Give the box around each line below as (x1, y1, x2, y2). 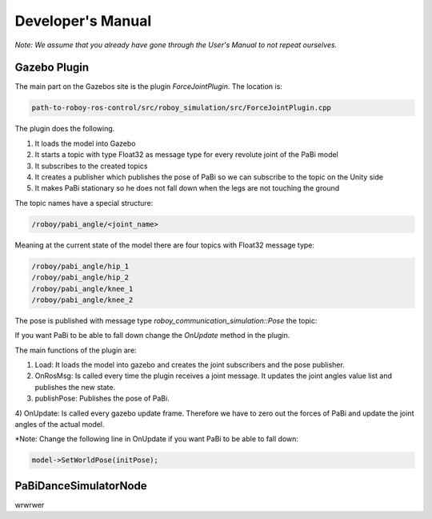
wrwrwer (14, 500, 45, 509)
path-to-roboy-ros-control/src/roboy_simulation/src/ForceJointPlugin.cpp (31, 103, 332, 112)
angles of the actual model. (14, 420, 105, 428)
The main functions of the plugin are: (14, 345, 137, 355)
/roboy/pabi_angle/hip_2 (31, 273, 130, 282)
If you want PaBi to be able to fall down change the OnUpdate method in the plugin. (14, 331, 290, 340)
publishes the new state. (34, 382, 116, 392)
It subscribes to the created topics (34, 161, 148, 171)
